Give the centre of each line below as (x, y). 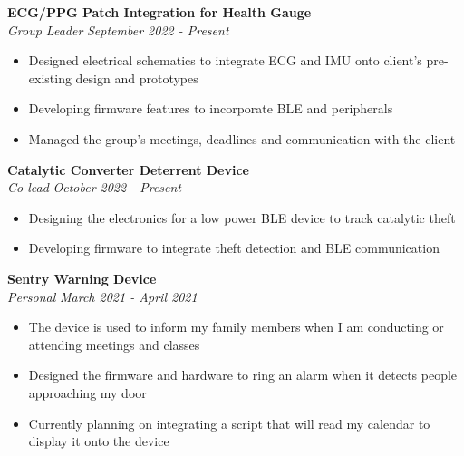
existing (50, 78)
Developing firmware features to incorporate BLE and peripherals (211, 108)
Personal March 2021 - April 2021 (102, 296)
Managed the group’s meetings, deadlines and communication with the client (242, 138)
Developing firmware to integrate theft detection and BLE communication (234, 248)
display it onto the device (99, 441)
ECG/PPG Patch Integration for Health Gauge (159, 12)
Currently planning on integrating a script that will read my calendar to (229, 423)
